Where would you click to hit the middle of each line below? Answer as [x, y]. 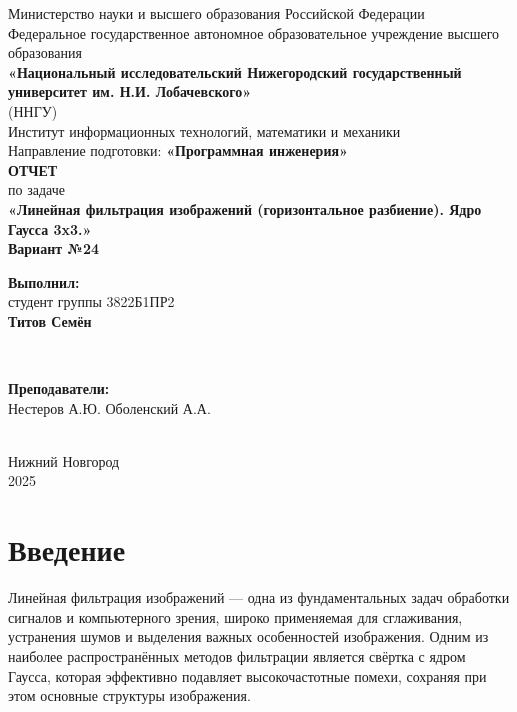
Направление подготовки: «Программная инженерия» [178, 150]
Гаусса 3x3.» [50, 228]
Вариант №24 [54, 248]
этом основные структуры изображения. [129, 695]
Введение [67, 549]
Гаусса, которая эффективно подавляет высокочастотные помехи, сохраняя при [247, 675]
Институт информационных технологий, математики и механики [204, 130]
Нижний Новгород [64, 460]
